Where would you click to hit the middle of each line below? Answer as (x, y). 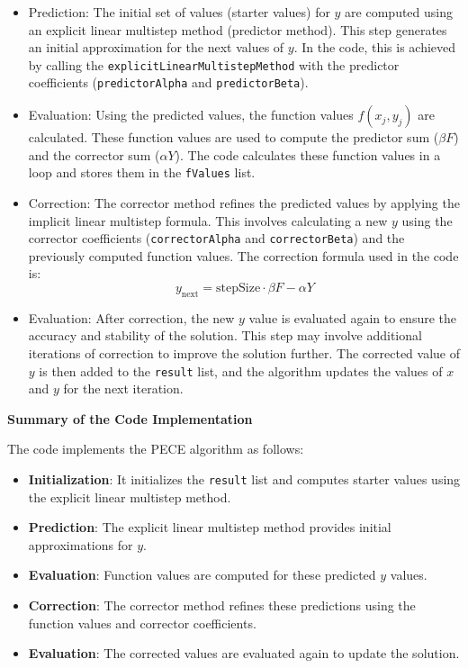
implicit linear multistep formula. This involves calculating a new (208, 220)
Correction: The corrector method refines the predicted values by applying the (244, 202)
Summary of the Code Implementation (130, 418)
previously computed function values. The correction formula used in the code (243, 255)
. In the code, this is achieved (375, 47)
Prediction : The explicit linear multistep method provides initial (210, 527)
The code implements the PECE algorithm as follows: (156, 449)
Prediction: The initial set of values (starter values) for (179, 12)
